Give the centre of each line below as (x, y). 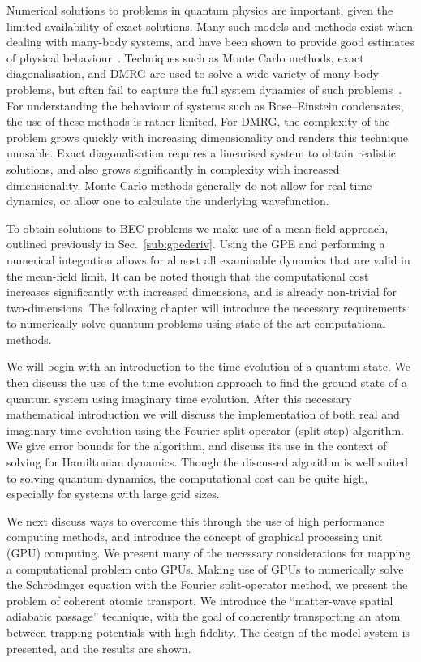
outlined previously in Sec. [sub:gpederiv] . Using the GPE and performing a (196, 244)
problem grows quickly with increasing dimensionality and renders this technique (207, 137)
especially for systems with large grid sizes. (113, 494)
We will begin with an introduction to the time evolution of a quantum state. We (208, 366)
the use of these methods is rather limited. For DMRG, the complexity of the (198, 121)
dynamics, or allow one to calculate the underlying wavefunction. (168, 201)
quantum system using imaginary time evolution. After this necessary (179, 398)
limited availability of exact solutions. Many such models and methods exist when (210, 26)
